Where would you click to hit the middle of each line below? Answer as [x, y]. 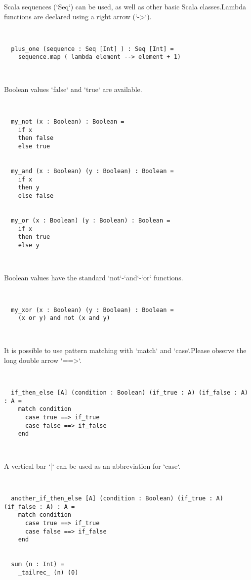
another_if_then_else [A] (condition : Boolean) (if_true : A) [117, 499]
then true [34, 237]
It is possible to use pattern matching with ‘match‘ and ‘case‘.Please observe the [125, 350]
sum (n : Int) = [38, 564]
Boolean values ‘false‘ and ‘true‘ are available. [73, 89]
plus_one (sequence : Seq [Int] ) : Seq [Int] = [92, 49]
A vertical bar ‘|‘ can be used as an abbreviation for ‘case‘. [92, 466]
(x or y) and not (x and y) [64, 318]
